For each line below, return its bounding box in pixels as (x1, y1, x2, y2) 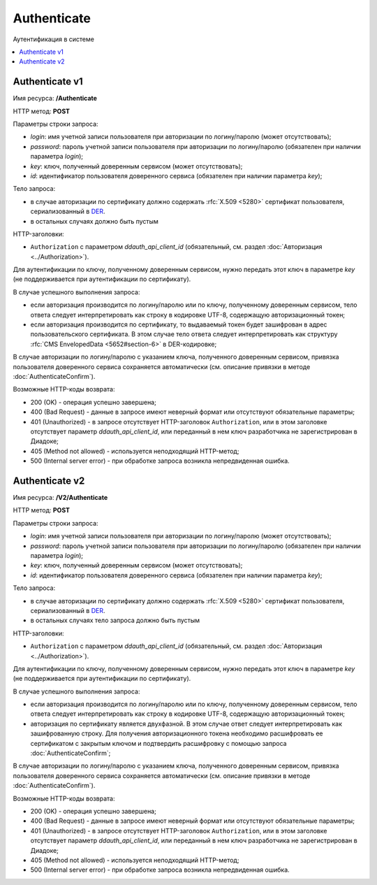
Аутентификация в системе (13, 35, 94, 43)
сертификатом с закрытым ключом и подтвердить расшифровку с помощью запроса (30, 739, 287, 747)
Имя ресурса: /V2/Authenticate (13, 494, 108, 502)
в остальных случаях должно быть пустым (30, 217, 158, 225)
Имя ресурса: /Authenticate (13, 94, 98, 103)
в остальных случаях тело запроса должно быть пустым (30, 616, 200, 625)
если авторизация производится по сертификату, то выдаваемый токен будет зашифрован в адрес (30, 320, 327, 329)
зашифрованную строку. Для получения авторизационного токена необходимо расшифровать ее (30, 729, 324, 737)
